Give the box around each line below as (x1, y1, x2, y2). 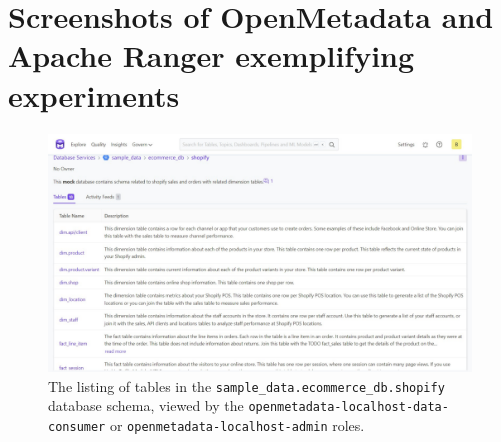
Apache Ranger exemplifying (8, 35, 415, 76)
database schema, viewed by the (48, 395, 244, 416)
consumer (48, 419, 106, 434)
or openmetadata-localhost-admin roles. (109, 414, 365, 435)
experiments (8, 74, 180, 115)
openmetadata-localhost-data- (248, 400, 449, 415)
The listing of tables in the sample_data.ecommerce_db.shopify (48, 375, 445, 396)
